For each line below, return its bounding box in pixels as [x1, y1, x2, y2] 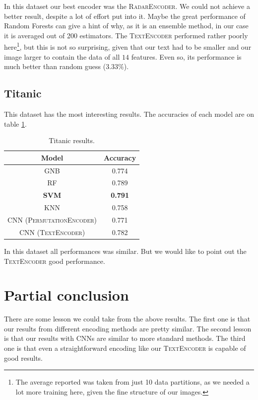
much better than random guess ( [4, 61, 106, 72]
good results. [4, 352, 43, 363]
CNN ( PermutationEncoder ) [7, 215, 97, 225]
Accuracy [104, 152, 136, 162]
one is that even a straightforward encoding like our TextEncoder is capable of [4, 343, 246, 353]
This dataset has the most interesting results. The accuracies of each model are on [4, 109, 254, 119]
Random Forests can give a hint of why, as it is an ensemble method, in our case [4, 20, 249, 31]
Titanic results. [49, 135, 95, 146]
